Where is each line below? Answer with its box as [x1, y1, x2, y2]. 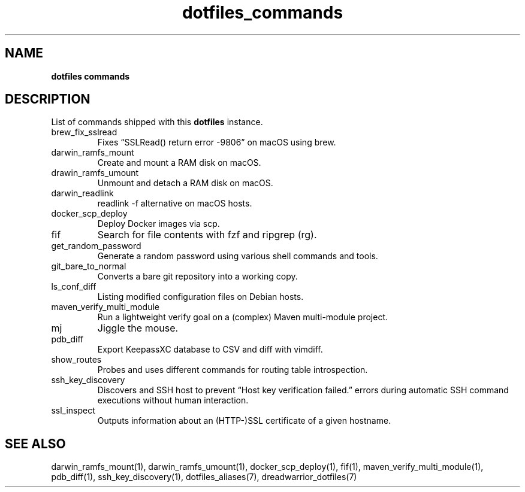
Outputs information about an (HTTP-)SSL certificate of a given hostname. [97, 415, 391, 426]
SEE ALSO [5, 436, 66, 451]
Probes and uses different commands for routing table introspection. [97, 365, 368, 375]
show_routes [51, 354, 102, 365]
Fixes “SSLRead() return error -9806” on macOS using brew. [97, 137, 336, 148]
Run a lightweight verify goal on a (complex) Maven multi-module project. [97, 312, 388, 323]
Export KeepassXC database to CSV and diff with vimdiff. [97, 344, 323, 355]
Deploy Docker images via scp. [97, 218, 220, 229]
